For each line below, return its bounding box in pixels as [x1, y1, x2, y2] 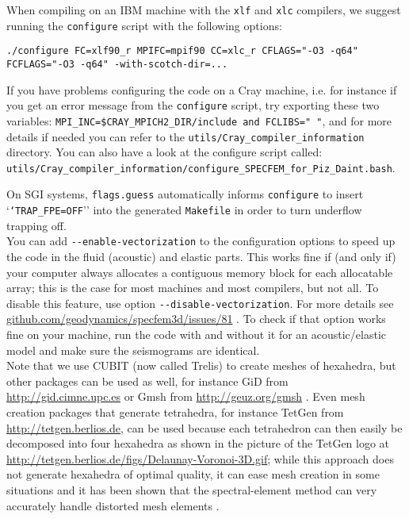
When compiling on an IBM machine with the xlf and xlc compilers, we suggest [6, 2, 401, 17]
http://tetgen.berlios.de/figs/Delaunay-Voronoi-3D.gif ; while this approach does [6, 450, 394, 467]
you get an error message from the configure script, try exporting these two [6, 97, 380, 113]
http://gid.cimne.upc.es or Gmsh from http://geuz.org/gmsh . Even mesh [6, 388, 365, 405]
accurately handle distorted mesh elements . [6, 497, 220, 513]
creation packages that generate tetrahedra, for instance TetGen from [6, 404, 344, 420]
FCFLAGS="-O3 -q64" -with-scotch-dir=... [6, 58, 228, 70]
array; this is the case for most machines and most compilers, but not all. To [6, 279, 379, 296]
